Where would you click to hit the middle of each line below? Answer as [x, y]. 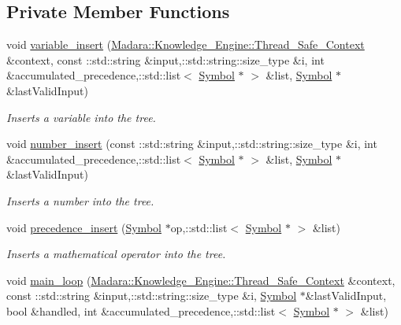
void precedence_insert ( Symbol [84, 227]
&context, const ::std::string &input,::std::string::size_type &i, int [165, 59]
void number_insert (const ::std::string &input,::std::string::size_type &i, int [192, 144]
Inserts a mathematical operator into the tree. [116, 254]
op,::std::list [199, 227]
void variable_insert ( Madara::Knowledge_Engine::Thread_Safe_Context [186, 44]
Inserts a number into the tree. [80, 200]
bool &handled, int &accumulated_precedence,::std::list [141, 310]
